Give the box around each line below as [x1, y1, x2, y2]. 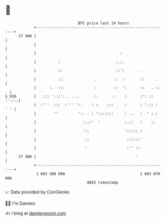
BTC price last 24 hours [78, 21, 129, 26]
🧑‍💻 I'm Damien [5, 200, 36, 206]
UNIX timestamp [86, 180, 119, 185]
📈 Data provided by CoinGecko [5, 189, 70, 195]
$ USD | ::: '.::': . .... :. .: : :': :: [5, 94, 154, 99]
